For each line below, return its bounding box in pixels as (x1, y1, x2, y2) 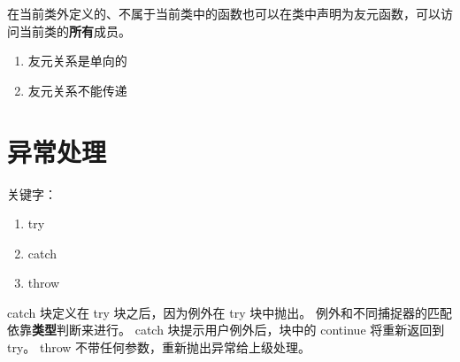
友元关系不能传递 (27, 81, 127, 99)
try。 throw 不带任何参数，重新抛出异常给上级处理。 (7, 338, 311, 357)
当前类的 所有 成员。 (19, 21, 131, 40)
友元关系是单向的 (27, 51, 127, 70)
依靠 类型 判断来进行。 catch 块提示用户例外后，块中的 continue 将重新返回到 (7, 320, 445, 339)
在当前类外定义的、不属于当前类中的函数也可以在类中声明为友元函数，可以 (7, 4, 441, 22)
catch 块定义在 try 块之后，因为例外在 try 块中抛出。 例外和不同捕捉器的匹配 (7, 303, 452, 321)
